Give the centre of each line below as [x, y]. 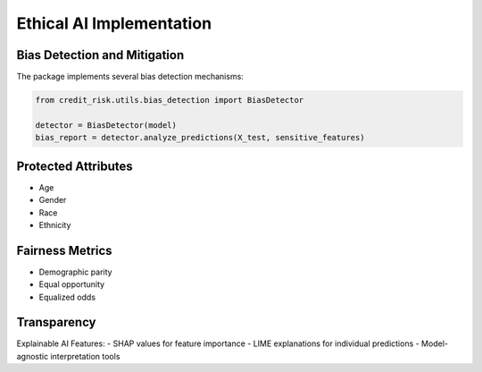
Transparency [56, 322]
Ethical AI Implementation [114, 23]
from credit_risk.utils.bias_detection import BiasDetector [170, 100]
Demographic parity [75, 272]
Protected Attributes [75, 166]
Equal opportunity [72, 284]
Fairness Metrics [64, 250]
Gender [53, 200]
